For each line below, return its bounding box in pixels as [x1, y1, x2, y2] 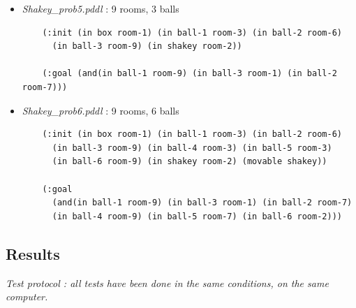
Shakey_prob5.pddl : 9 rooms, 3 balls [22, 1, 179, 15]
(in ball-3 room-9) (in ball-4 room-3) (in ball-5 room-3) [52, 142, 332, 153]
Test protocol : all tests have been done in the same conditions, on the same [6, 275, 329, 290]
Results [6, 242, 60, 264]
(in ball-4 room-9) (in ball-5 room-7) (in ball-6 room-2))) [52, 211, 342, 221]
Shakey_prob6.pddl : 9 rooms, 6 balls [22, 103, 179, 117]
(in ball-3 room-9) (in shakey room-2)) [52, 41, 242, 52]
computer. [6, 289, 48, 304]
